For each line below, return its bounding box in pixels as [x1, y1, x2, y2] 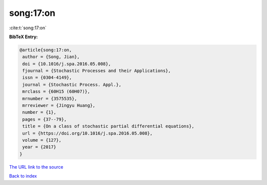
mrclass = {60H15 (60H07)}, [22, 89, 90, 94]
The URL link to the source [9, 164, 64, 170]
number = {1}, [22, 110, 56, 115]
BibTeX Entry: [9, 34, 38, 40]
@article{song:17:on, [19, 47, 72, 53]
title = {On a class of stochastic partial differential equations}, [22, 123, 195, 129]
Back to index [9, 173, 37, 179]
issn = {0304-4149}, [22, 75, 72, 80]
